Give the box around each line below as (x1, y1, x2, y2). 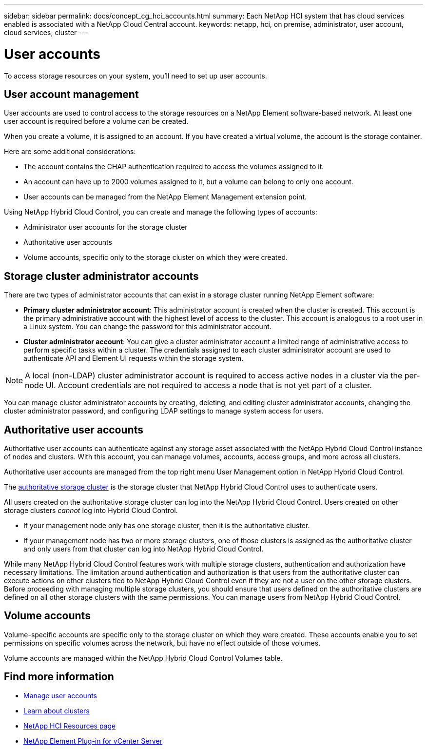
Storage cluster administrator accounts (4, 270, 199, 282)
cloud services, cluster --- (4, 28, 88, 37)
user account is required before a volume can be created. (4, 117, 189, 126)
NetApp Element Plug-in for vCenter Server (23, 736, 162, 745)
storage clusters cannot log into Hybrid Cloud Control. (4, 506, 178, 515)
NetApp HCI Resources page (23, 721, 116, 730)
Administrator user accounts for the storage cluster (23, 223, 188, 232)
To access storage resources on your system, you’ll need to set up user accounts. (4, 71, 267, 80)
